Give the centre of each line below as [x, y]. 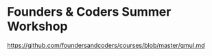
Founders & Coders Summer [89, 12]
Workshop [37, 26]
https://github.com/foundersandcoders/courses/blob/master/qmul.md [106, 45]
